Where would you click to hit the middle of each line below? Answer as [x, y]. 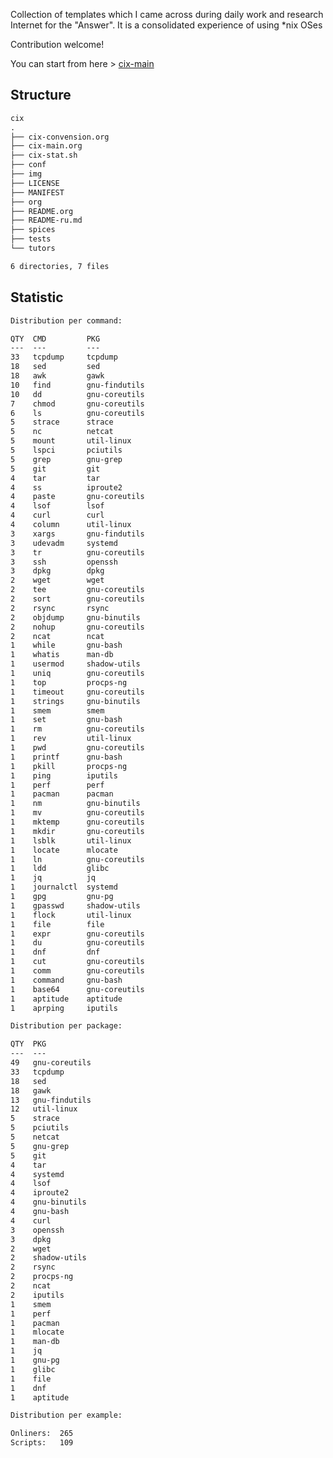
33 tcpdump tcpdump [64, 357]
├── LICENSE [35, 183]
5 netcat [35, 1137]
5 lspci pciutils [66, 450]
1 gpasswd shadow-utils [75, 905]
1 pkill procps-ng [69, 766]
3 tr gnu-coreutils [77, 552]
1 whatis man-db [62, 655]
